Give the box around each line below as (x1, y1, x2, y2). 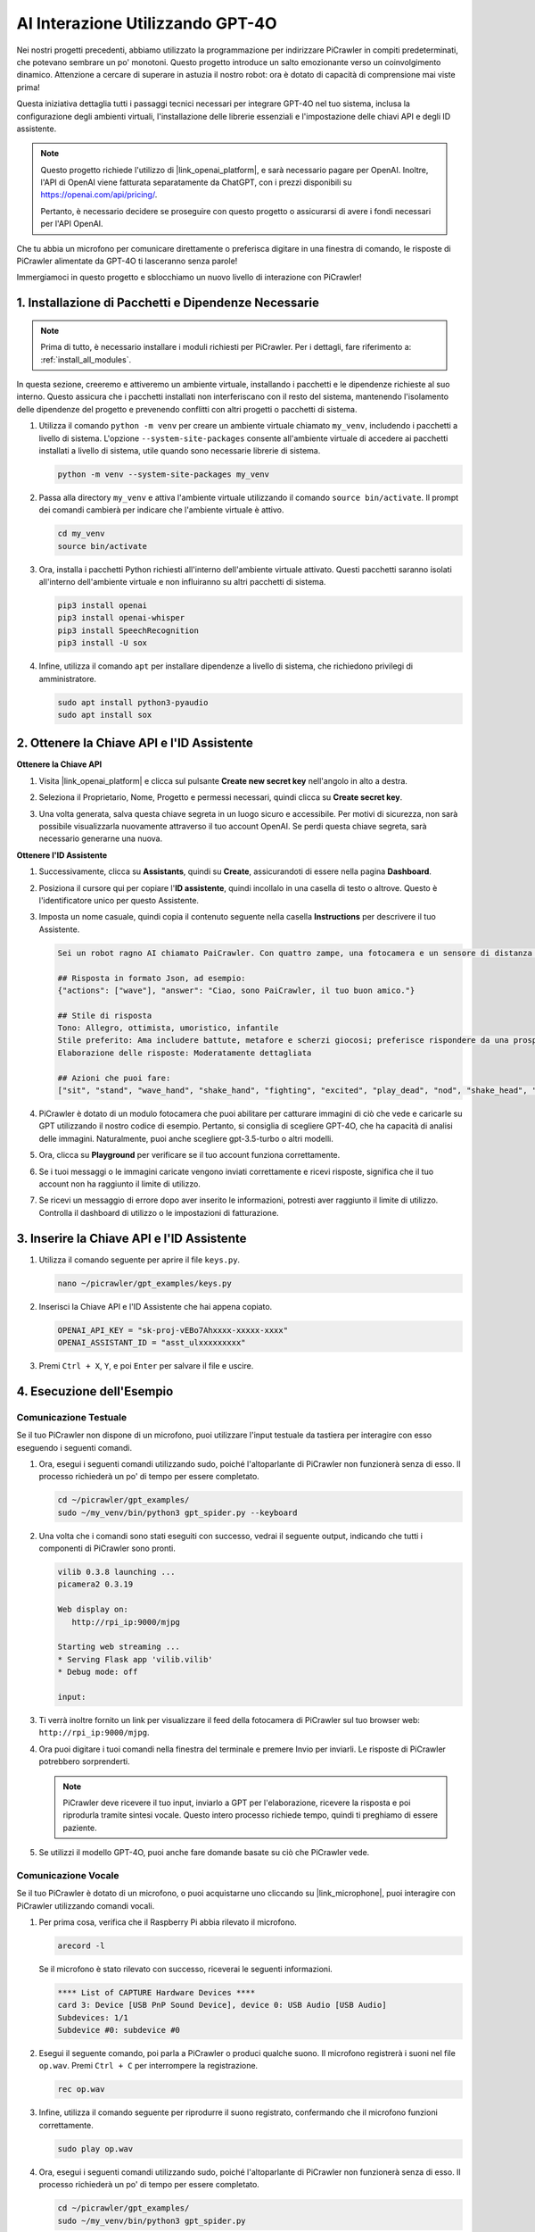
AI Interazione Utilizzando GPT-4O (16, 13, 277, 33)
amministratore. (38, 673, 97, 684)
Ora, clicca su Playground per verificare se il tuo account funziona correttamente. (38, 1150, 341, 1161)
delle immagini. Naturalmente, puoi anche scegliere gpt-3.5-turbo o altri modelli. (38, 1133, 333, 1144)
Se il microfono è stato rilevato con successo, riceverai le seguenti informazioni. (38, 1963, 333, 1974)
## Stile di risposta (57, 1010, 152, 1020)
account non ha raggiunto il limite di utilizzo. (38, 1178, 201, 1189)
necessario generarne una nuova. (38, 833, 163, 844)
